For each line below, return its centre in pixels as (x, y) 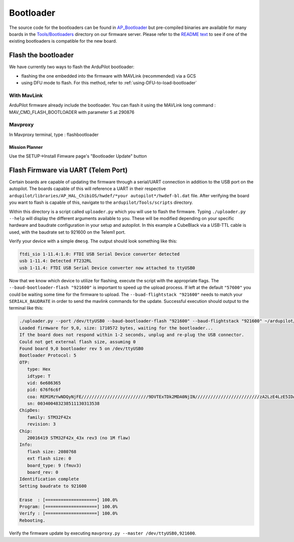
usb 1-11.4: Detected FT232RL (56, 261)
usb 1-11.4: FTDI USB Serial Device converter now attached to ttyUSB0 (107, 268)
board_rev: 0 (43, 472)
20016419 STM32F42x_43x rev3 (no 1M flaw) (79, 438)
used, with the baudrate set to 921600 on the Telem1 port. (67, 232)
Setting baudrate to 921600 (53, 486)
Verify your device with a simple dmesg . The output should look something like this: (93, 241)
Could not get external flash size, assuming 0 (77, 342)
